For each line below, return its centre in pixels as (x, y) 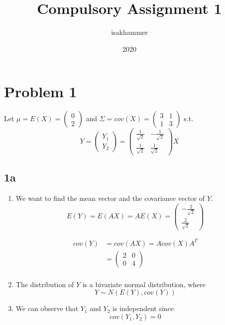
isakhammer (129, 32)
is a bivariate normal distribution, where (144, 284)
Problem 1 (41, 91)
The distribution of (45, 284)
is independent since (143, 308)
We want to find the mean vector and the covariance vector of (110, 198)
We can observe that (47, 308)
